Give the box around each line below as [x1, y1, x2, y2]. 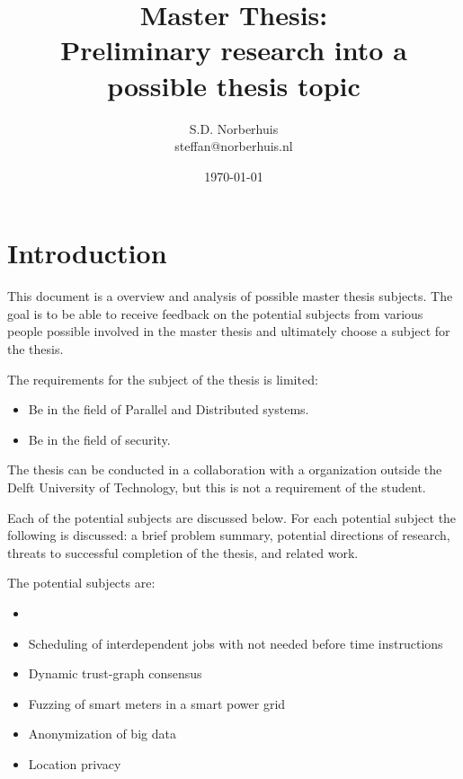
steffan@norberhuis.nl [174, 137, 293, 155]
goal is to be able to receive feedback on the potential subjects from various [7, 304, 423, 323]
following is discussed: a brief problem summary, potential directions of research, [7, 526, 450, 544]
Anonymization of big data [28, 724, 176, 743]
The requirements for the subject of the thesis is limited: [7, 369, 318, 388]
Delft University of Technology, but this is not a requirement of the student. [7, 477, 426, 496]
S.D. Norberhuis [189, 119, 279, 137]
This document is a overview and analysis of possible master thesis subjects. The [7, 287, 453, 305]
